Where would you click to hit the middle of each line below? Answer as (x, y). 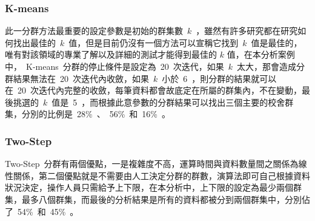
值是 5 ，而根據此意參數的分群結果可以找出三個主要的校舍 (168, 102)
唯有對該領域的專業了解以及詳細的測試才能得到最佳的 (111, 54)
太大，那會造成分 (271, 66)
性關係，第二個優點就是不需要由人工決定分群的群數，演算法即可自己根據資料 (157, 175)
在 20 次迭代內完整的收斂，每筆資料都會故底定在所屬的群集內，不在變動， (153, 90)
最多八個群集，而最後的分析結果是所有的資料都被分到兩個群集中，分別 (161, 199)
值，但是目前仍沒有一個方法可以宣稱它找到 (154, 42)
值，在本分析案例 (261, 54)
